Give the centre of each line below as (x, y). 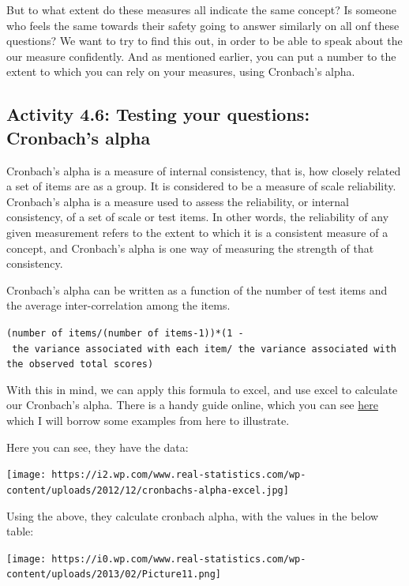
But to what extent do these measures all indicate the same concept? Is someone (202, 9)
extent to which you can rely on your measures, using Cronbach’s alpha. (181, 71)
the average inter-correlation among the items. (118, 305)
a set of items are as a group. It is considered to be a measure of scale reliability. (201, 186)
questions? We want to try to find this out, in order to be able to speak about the (204, 41)
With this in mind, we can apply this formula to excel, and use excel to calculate (202, 389)
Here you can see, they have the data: (98, 447)
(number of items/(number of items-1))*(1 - (125, 333)
